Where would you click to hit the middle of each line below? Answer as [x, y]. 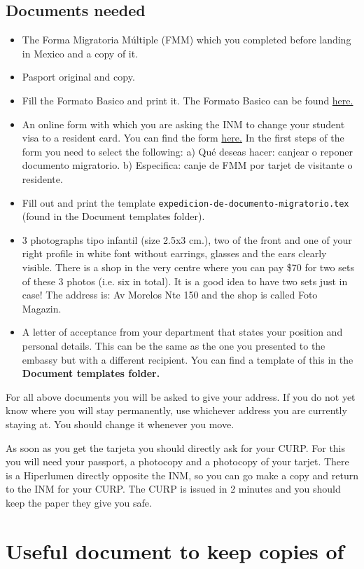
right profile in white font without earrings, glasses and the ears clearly [174, 253]
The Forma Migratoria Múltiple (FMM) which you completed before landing [187, 40]
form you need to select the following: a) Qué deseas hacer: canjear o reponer [187, 151]
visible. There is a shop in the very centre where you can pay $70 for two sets [188, 267]
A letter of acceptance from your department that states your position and [182, 332]
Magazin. [42, 308]
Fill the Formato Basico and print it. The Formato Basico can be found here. [188, 100]
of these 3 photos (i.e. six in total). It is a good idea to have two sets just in [185, 281]
